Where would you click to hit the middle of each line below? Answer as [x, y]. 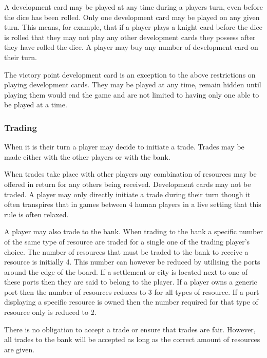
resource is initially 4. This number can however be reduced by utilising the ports [132, 262]
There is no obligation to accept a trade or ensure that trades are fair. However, [130, 329]
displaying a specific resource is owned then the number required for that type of [131, 302]
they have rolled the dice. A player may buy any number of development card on [131, 47]
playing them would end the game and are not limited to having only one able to [132, 94]
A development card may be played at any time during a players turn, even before [133, 7]
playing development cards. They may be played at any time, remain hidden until [133, 84]
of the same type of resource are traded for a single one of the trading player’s [127, 241]
